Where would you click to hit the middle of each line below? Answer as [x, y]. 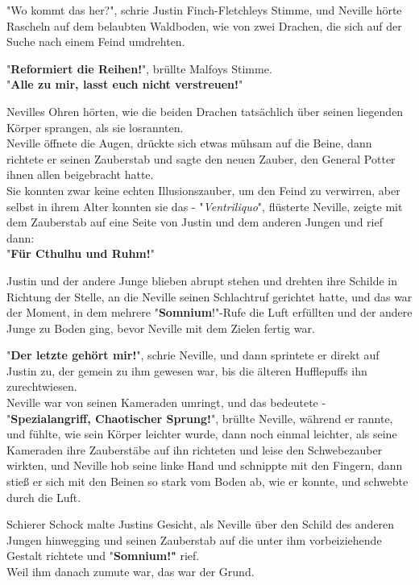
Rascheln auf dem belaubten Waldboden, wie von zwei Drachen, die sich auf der [204, 25]
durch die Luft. [44, 497]
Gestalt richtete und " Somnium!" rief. [103, 556]
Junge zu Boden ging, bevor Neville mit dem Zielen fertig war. [161, 328]
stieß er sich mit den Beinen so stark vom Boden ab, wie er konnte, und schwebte [207, 481]
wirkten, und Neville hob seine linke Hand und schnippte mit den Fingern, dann [205, 465]
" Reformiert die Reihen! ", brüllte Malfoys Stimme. [139, 68]
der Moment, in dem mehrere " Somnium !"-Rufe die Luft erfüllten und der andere [209, 312]
